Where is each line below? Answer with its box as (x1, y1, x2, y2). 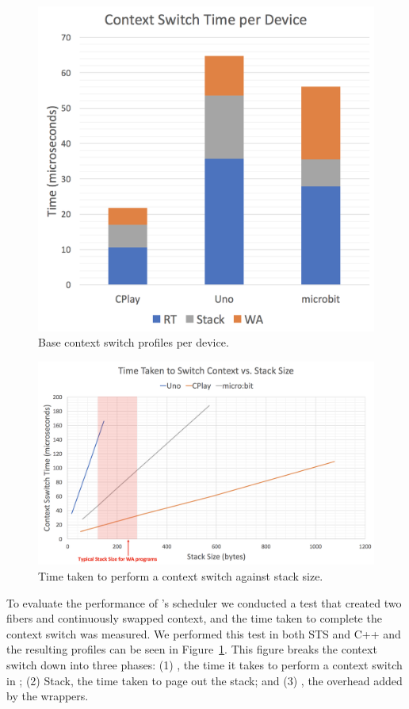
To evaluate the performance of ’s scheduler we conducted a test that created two (6, 594, 402, 611)
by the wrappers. (6, 688, 89, 704)
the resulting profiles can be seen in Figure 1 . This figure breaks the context (6, 641, 377, 657)
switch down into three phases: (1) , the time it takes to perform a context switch (6, 656, 403, 673)
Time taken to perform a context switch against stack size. (38, 568, 323, 584)
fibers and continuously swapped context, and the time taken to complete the (6, 610, 382, 627)
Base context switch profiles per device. (38, 334, 229, 351)
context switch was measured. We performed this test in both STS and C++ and (6, 625, 401, 642)
